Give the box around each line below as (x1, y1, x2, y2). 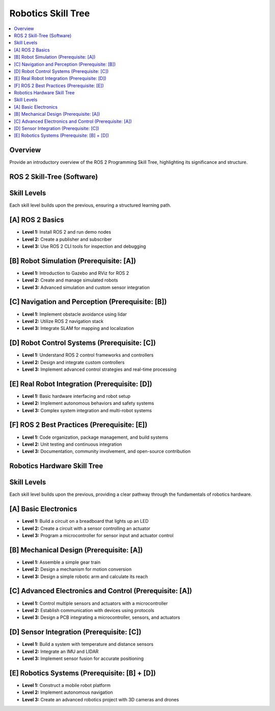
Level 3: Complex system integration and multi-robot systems (22, 407, 152, 413)
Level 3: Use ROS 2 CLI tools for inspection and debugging (22, 243, 146, 249)
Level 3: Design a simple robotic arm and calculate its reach (22, 573, 148, 579)
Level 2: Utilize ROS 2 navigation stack (22, 318, 104, 324)
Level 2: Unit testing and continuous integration (22, 441, 122, 447)
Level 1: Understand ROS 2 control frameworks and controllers (22, 352, 154, 358)
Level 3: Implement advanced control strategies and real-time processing (22, 366, 177, 372)
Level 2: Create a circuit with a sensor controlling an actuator (22, 525, 151, 531)
